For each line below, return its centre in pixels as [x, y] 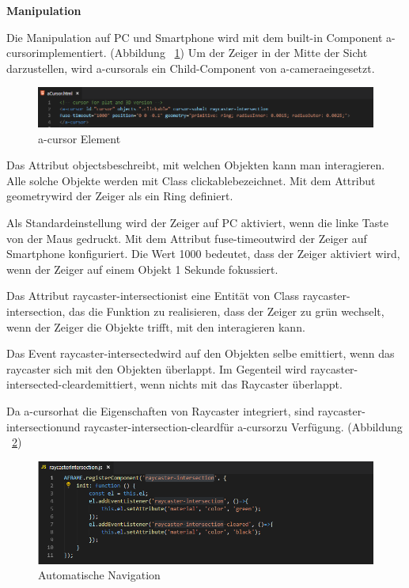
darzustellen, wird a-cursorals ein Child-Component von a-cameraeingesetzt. [191, 68]
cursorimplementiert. [57, 53]
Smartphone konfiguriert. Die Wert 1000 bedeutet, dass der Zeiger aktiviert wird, [203, 254]
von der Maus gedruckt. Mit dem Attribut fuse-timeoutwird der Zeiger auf [187, 238]
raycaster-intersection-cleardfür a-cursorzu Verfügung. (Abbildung [243, 426]
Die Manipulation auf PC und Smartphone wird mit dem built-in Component [195, 37]
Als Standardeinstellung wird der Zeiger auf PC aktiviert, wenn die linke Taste [197, 223]
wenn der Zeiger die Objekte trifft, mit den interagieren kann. [156, 326]
